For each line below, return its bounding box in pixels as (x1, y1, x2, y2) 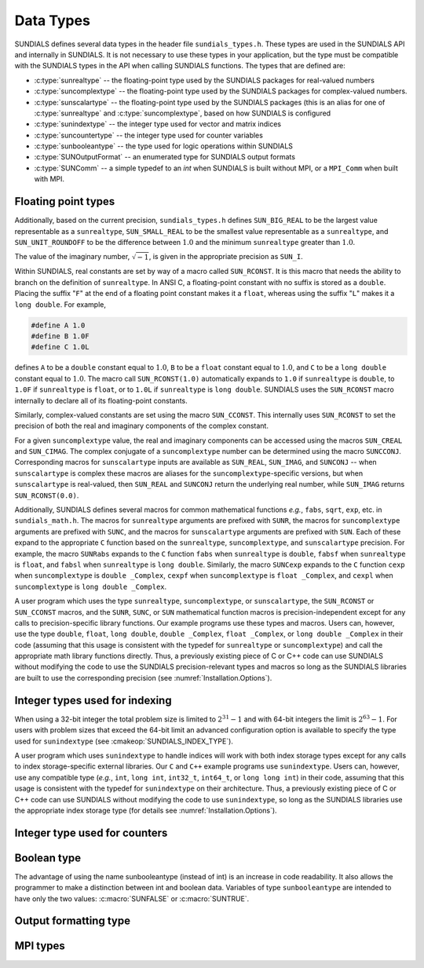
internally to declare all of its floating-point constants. (14, 396, 188, 405)
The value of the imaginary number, (14, 252, 130, 261)
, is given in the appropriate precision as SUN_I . (148, 252, 304, 261)
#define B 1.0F (31, 331, 90, 341)
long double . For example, (14, 299, 106, 309)
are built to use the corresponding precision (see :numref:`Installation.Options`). (14, 673, 272, 682)
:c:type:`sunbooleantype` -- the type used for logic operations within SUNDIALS (34, 141, 294, 151)
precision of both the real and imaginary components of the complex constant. (14, 421, 269, 431)
